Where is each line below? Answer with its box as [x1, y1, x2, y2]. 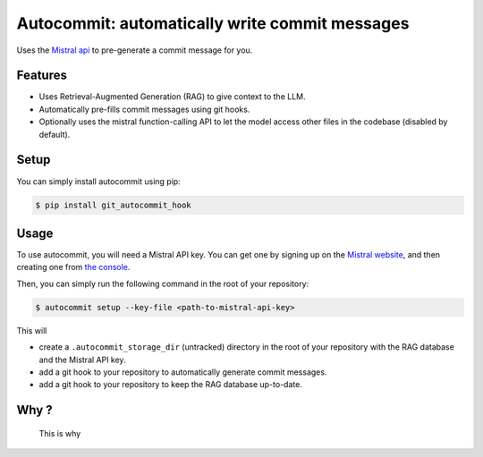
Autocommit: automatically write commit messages [16, 13, 410, 33]
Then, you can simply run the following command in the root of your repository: [16, 278, 309, 289]
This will [16, 325, 47, 335]
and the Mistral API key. [38, 354, 126, 365]
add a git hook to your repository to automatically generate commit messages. [38, 367, 327, 377]
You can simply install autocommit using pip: [16, 175, 181, 187]
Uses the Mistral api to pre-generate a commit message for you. [16, 45, 253, 55]
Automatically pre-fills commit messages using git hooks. [38, 104, 250, 114]
